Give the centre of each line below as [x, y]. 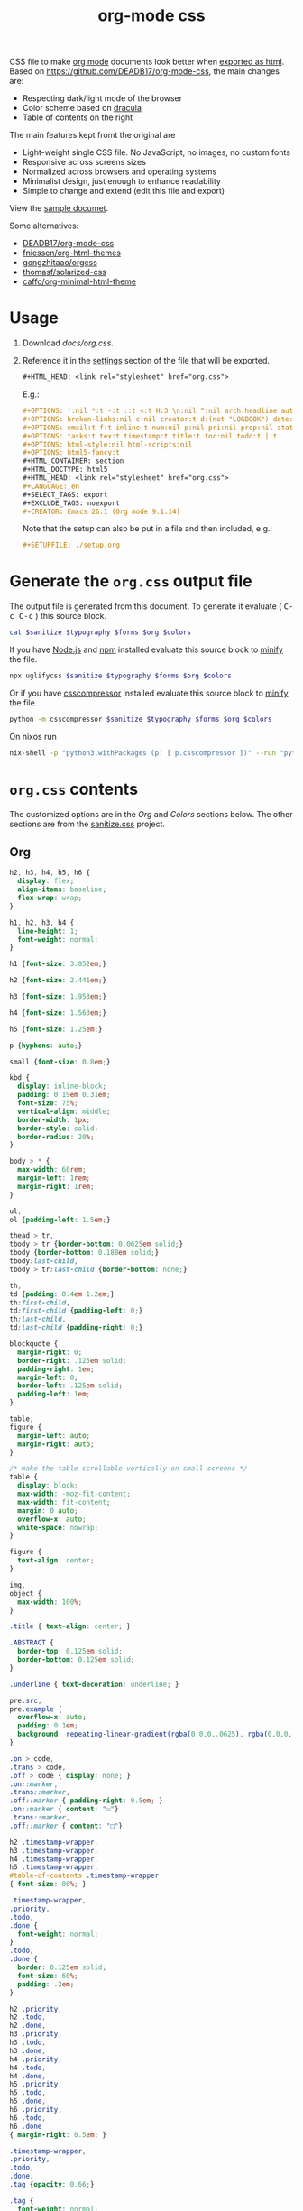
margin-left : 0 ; [48, 1377]
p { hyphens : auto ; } [46, 1046]
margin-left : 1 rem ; [54, 1178]
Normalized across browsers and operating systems [119, 171]
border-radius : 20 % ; [56, 1137]
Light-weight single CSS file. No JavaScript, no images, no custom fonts [156, 152]
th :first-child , [40, 1303]
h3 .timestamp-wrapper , [54, 1850]
